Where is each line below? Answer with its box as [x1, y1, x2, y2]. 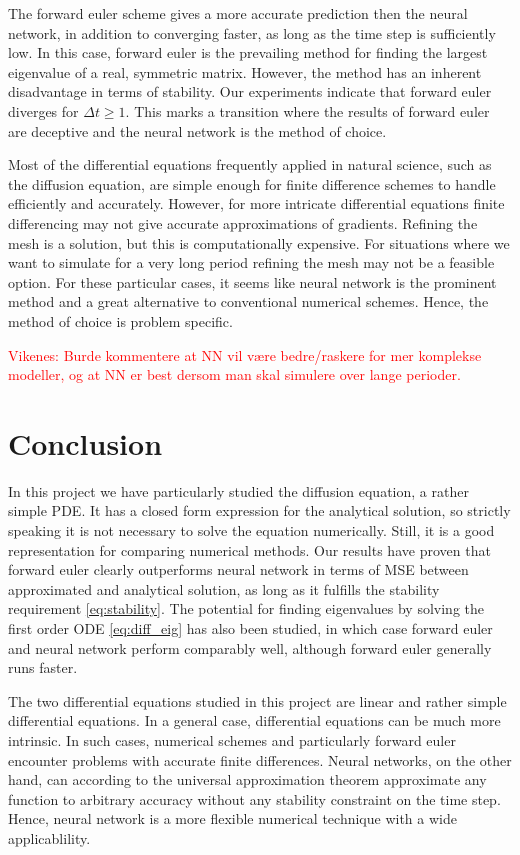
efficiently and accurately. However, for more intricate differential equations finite [8, 193, 505, 214]
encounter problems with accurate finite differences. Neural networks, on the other [8, 749, 512, 770]
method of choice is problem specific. [8, 310, 233, 331]
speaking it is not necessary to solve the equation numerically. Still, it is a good [8, 520, 495, 540]
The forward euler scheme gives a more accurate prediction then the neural [8, 3, 468, 23]
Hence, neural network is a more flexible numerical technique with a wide [8, 808, 457, 829]
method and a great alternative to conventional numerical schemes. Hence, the [8, 291, 489, 312]
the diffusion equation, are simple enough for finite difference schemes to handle [8, 173, 496, 194]
